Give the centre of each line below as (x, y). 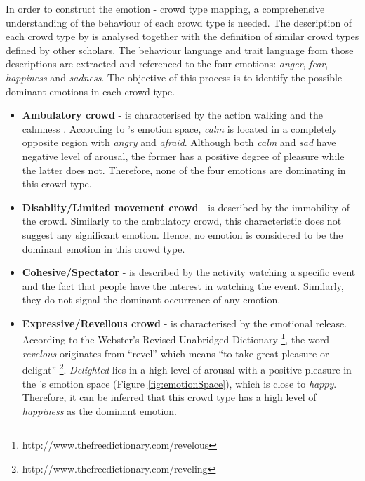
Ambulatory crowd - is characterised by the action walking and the (173, 115)
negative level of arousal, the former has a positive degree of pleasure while (183, 156)
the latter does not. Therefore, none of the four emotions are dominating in (184, 170)
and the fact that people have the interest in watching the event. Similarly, (183, 285)
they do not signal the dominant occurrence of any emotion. (151, 299)
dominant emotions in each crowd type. (91, 91)
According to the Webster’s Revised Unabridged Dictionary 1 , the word (175, 338)
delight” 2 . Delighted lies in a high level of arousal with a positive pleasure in (187, 368)
